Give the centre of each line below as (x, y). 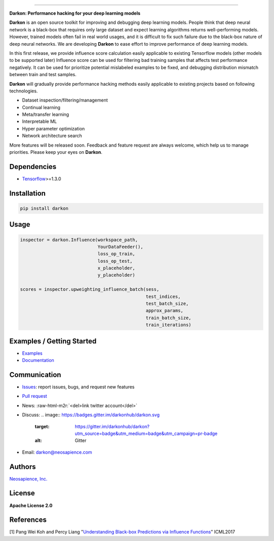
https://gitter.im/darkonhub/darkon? (112, 426)
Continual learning (41, 107)
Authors (23, 467)
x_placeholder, (116, 268)
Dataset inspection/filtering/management (65, 100)
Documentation (38, 360)
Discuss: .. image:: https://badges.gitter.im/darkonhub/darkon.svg (91, 415)
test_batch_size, (167, 304)
